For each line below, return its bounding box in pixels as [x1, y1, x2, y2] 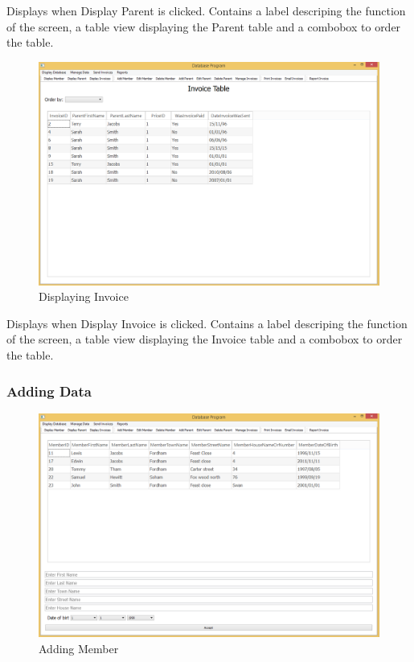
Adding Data [6, 380, 92, 401]
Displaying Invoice [39, 288, 129, 305]
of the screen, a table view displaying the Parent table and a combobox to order [6, 18, 401, 35]
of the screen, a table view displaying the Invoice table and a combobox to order [6, 331, 403, 347]
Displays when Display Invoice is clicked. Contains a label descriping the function [6, 315, 408, 331]
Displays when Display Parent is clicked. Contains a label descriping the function [6, 2, 406, 19]
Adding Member [39, 639, 119, 656]
